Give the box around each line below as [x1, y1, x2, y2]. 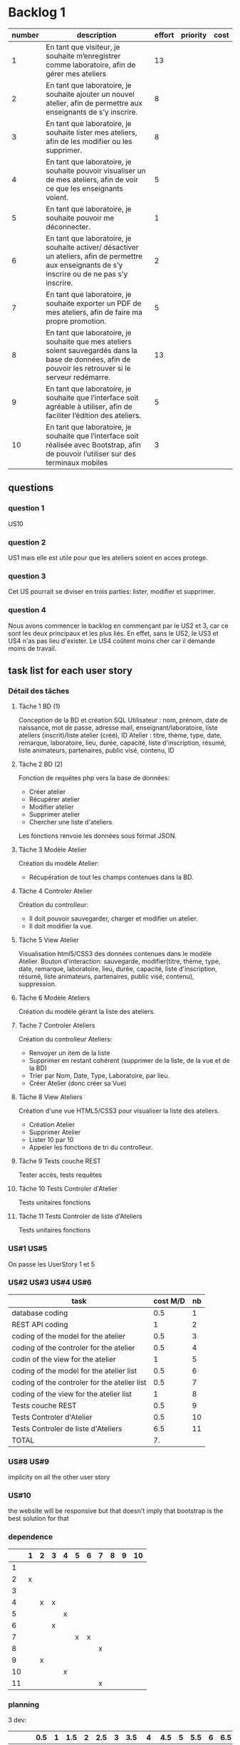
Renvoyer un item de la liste [28, 1049, 110, 1057]
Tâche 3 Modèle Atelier [18, 845, 88, 854]
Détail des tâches [8, 686, 70, 696]
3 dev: [8, 1715, 27, 1724]
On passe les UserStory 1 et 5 [8, 1259, 95, 1268]
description [76, 30, 117, 40]
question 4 [8, 605, 46, 615]
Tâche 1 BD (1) [18, 702, 61, 711]
